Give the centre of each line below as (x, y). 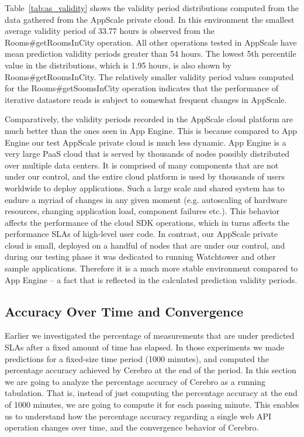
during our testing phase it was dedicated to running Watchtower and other (140, 257)
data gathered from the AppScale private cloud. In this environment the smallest (150, 19)
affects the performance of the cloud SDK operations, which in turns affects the (147, 222)
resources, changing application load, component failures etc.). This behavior (142, 211)
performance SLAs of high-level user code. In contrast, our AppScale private (141, 234)
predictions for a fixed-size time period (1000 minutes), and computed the (137, 358)
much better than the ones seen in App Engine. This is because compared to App (151, 130)
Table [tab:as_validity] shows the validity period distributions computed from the (152, 8)
